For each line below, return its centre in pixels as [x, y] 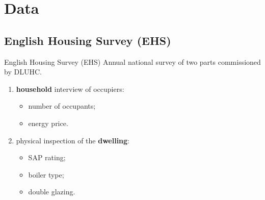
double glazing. [52, 192]
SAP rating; [47, 157]
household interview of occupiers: [70, 89]
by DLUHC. [23, 72]
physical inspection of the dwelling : [73, 140]
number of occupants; [62, 106]
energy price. [48, 123]
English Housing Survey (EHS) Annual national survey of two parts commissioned [132, 61]
